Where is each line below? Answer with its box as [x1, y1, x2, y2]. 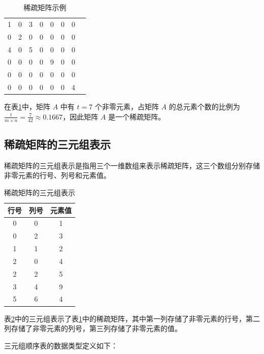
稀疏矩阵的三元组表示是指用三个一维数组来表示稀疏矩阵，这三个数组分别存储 [4, 160, 260, 170]
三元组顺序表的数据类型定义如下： [4, 340, 118, 350]
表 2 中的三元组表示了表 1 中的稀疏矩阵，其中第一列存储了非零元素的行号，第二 [4, 313, 260, 323]
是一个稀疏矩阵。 [108, 111, 166, 122]
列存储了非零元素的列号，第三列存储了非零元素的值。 [4, 323, 182, 334]
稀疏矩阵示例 [23, 2, 67, 12]
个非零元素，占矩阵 [94, 101, 159, 112]
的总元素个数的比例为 [169, 101, 240, 112]
